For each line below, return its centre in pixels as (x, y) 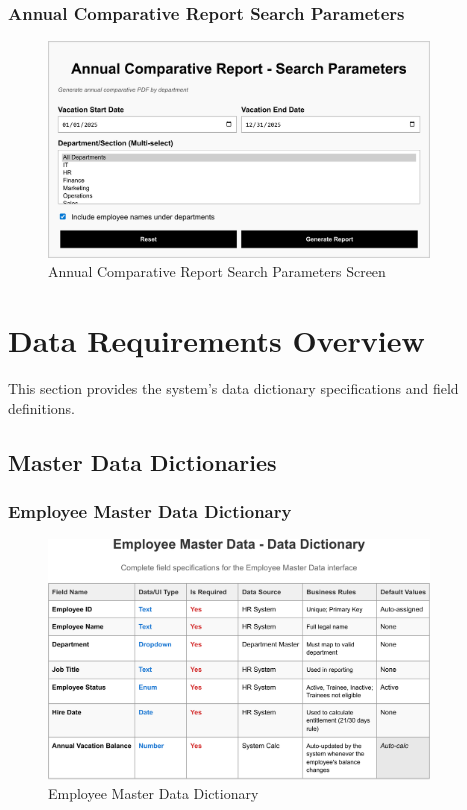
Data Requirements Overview (216, 340)
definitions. (41, 407)
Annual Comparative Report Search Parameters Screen (217, 271)
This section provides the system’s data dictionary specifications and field (233, 388)
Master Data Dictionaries (142, 461)
